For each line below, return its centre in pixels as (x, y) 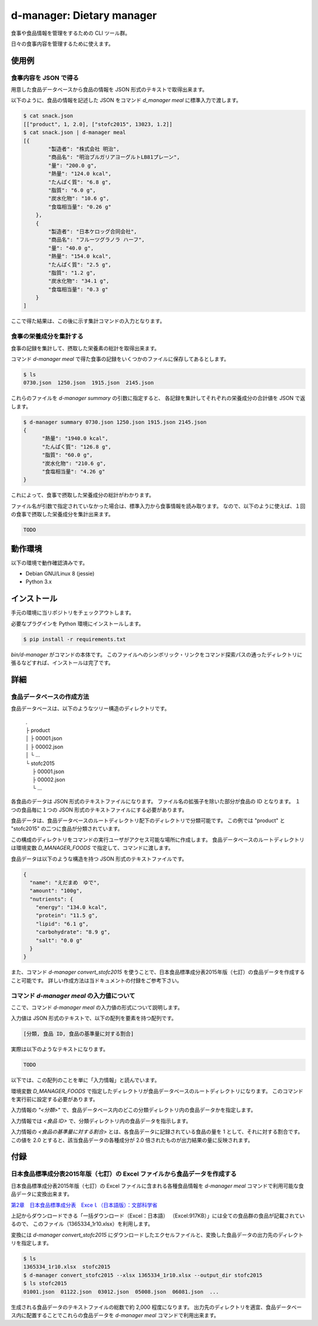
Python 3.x (39, 582)
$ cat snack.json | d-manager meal (74, 132)
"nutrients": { (52, 899)
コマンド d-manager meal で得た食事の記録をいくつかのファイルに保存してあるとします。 (120, 359)
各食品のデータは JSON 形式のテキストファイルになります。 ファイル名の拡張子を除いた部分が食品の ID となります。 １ (156, 802)
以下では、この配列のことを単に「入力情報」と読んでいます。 (85, 1080)
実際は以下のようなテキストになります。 (60, 1049)
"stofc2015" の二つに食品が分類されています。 (67, 829)
